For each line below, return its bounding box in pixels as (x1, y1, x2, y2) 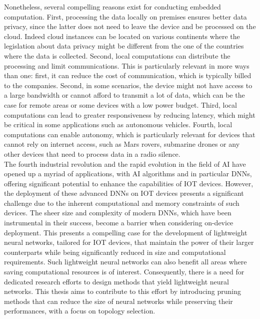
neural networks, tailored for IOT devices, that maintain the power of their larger (4, 237, 254, 247)
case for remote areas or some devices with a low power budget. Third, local (4, 99, 237, 110)
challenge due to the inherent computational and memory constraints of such (4, 197, 239, 208)
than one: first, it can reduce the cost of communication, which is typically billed (4, 70, 251, 81)
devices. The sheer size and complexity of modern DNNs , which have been (4, 207, 231, 218)
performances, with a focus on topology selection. (4, 305, 155, 316)
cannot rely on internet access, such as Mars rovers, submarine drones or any (4, 139, 240, 149)
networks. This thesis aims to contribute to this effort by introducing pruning (4, 286, 241, 296)
